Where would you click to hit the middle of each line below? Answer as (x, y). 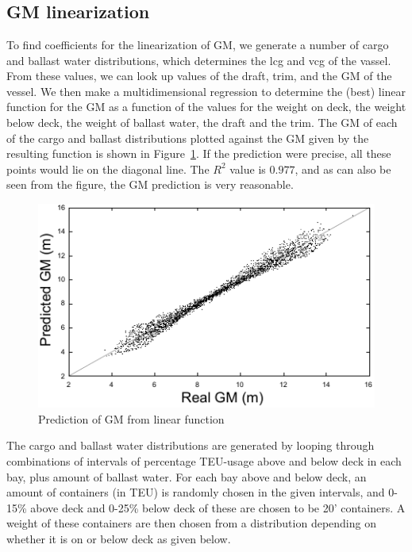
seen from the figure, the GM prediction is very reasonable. (150, 184)
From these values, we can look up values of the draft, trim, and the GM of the (199, 76)
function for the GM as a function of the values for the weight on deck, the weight (206, 107)
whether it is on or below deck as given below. (119, 538)
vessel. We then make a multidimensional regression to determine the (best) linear (206, 91)
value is (248, 169)
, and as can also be (343, 169)
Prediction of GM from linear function (131, 418)
